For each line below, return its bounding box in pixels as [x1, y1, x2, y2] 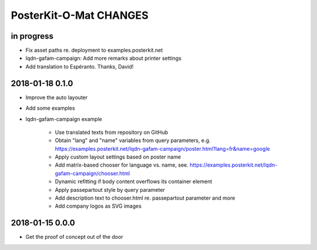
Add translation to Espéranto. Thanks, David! [25, 63, 134, 70]
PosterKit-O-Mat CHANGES [11, 9, 149, 22]
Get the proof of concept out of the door [25, 234, 123, 241]
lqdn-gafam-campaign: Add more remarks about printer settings [25, 55, 182, 62]
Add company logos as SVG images [55, 202, 142, 210]
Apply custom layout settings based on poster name [55, 153, 181, 161]
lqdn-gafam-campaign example [25, 115, 102, 123]
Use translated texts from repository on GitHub [55, 129, 168, 136]
